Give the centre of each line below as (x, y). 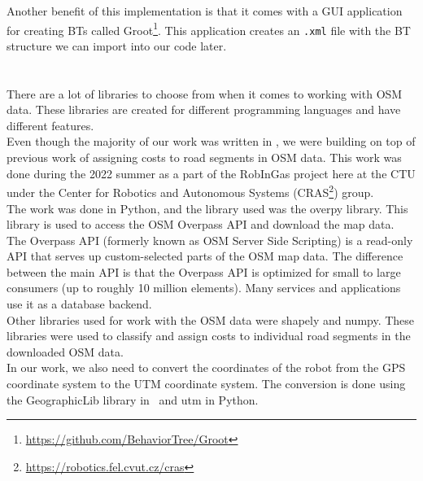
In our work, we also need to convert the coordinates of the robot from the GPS (206, 367)
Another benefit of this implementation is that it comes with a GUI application (205, 11)
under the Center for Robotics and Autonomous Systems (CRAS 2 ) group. (190, 191)
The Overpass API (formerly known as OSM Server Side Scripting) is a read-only (210, 240)
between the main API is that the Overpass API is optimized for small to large (204, 271)
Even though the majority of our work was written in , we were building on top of (211, 141)
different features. (50, 125)
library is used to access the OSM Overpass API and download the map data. (201, 224)
